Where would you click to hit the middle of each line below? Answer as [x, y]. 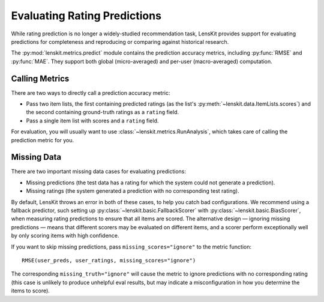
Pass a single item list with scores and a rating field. [92, 121]
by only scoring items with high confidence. [65, 236]
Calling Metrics [40, 78]
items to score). [31, 291]
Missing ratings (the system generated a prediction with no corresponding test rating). [133, 191]
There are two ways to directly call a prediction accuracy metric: [91, 92]
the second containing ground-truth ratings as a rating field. [103, 112]
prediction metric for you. [43, 140]
